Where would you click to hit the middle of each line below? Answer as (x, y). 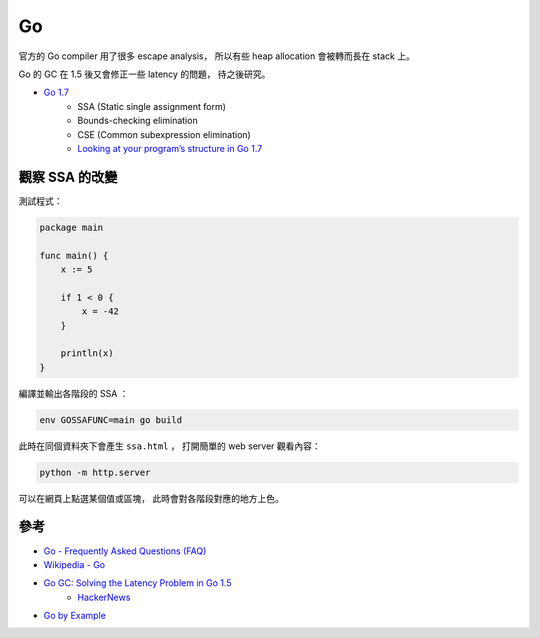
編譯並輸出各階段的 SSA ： (73, 393)
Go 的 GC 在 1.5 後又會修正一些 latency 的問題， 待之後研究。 (144, 74)
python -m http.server (95, 472)
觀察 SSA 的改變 (68, 176)
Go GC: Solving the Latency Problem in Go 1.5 (137, 583)
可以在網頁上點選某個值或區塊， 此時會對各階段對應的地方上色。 (151, 498)
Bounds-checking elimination (138, 121)
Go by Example (75, 616)
